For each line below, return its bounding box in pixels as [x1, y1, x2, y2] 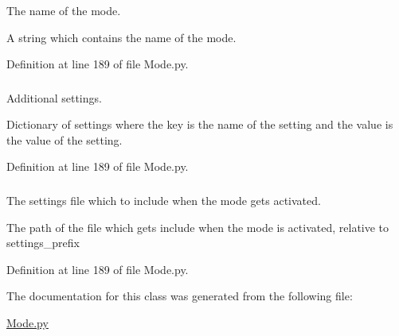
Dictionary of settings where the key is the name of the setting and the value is [6, 116, 393, 133]
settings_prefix [6, 234, 80, 251]
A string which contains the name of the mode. [6, 29, 237, 45]
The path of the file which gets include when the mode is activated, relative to [6, 218, 389, 235]
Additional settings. [6, 89, 102, 106]
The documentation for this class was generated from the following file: [6, 288, 353, 304]
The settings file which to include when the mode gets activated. [6, 191, 321, 208]
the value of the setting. [6, 131, 123, 148]
